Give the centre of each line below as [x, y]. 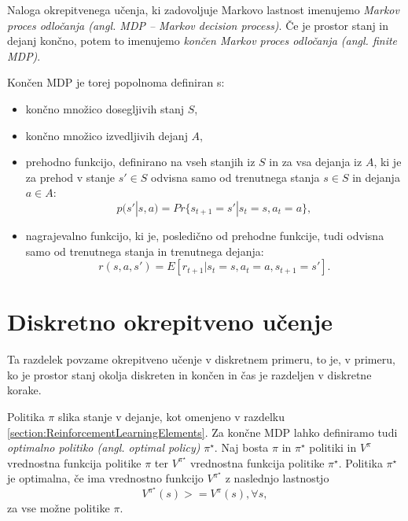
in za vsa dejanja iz [316, 162]
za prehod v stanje [70, 177]
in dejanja [376, 177]
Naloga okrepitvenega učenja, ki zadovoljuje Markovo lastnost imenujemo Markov [203, 9]
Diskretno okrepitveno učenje [170, 321]
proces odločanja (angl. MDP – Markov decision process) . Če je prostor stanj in [198, 25]
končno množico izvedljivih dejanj [107, 135]
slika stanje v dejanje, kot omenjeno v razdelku [171, 417]
